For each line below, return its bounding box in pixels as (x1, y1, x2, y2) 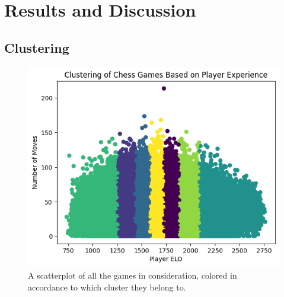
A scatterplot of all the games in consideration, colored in (28, 269, 237, 282)
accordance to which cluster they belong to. (28, 280, 186, 293)
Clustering (4, 38, 69, 56)
